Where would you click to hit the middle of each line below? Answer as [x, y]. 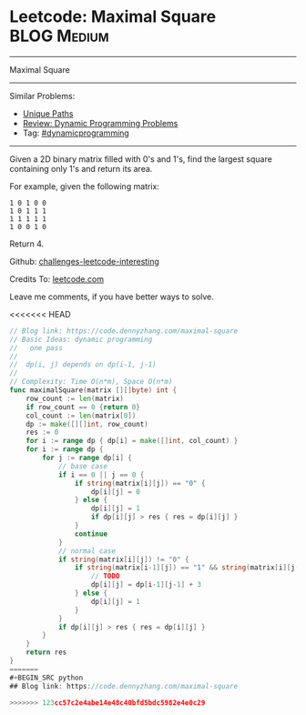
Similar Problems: [42, 96]
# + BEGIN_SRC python [46, 678]
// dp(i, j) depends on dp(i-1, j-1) [83, 365]
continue [91, 534]
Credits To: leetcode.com [57, 278]
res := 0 [42, 433]
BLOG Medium [59, 36]
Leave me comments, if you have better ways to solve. [112, 297]
